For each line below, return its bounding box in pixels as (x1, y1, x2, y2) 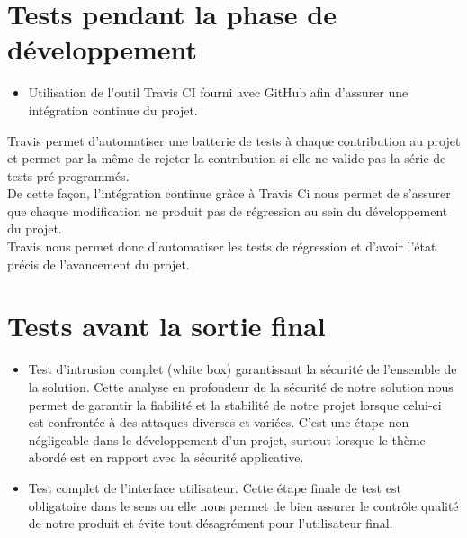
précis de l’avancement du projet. (7, 254, 190, 273)
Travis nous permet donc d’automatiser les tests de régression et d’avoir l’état (7, 237, 436, 256)
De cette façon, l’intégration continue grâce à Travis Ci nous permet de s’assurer (7, 184, 451, 203)
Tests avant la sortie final (7, 307, 326, 344)
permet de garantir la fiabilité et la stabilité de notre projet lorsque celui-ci (28, 395, 442, 414)
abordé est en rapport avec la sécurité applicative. (28, 448, 304, 467)
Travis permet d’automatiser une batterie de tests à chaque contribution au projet (7, 131, 461, 150)
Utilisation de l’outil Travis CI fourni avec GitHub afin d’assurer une (28, 83, 409, 102)
